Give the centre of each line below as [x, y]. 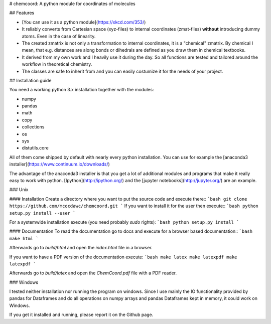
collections [33, 127]
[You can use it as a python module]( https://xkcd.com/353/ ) [84, 22]
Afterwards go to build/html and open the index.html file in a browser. [81, 248]
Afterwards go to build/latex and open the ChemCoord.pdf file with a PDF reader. [93, 273]
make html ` [24, 238]
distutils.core [35, 148]
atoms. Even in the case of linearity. [59, 36]
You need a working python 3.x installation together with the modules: [82, 90]
